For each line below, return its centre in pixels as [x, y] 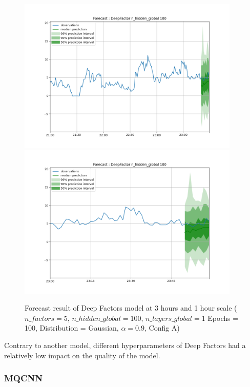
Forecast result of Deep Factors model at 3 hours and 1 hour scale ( [131, 308]
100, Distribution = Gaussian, [72, 328]
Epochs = [223, 318]
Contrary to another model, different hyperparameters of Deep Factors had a [125, 345]
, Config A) [162, 328]
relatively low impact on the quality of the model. [82, 355]
